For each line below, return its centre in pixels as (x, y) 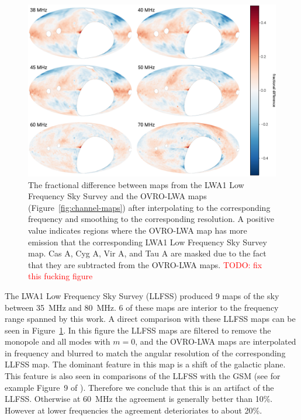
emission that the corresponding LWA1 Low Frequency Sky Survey (148, 242)
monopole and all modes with (58, 341)
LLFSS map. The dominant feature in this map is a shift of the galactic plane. (145, 364)
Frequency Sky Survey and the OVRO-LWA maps (117, 196)
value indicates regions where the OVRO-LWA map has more (138, 230)
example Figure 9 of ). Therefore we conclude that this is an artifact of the (139, 387)
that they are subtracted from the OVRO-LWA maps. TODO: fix (145, 264)
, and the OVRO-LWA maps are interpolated (216, 341)
